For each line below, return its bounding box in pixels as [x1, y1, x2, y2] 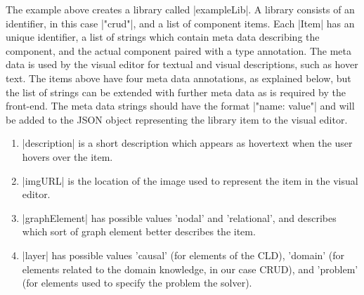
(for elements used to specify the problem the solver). [22, 275, 252, 290]
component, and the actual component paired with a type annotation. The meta [6, 43, 352, 58]
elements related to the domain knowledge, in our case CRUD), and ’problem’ [22, 261, 358, 276]
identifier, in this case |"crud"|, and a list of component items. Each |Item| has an [6, 15, 355, 30]
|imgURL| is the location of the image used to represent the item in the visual [22, 173, 358, 188]
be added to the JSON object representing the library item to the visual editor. [6, 112, 348, 126]
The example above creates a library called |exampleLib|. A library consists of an [6, 2, 355, 16]
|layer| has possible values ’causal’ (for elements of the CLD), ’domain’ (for [22, 247, 345, 262]
